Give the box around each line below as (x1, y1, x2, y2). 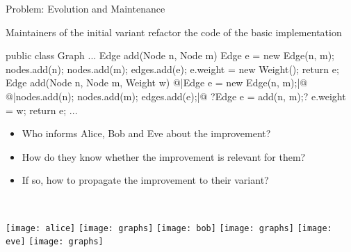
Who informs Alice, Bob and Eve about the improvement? (22, 126, 271, 141)
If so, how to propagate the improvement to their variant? (22, 173, 269, 187)
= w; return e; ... (6, 102, 78, 117)
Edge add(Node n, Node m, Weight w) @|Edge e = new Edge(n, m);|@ (6, 75, 308, 90)
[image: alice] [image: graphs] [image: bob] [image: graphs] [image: (6, 223, 332, 233)
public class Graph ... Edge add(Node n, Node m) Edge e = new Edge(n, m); (6, 48, 335, 63)
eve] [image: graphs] (6, 237, 104, 247)
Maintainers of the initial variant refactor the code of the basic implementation (6, 24, 342, 39)
